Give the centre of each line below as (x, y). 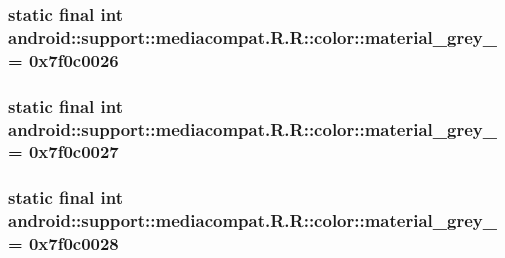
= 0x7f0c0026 (63, 59)
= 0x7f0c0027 (63, 151)
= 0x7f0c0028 (63, 243)
